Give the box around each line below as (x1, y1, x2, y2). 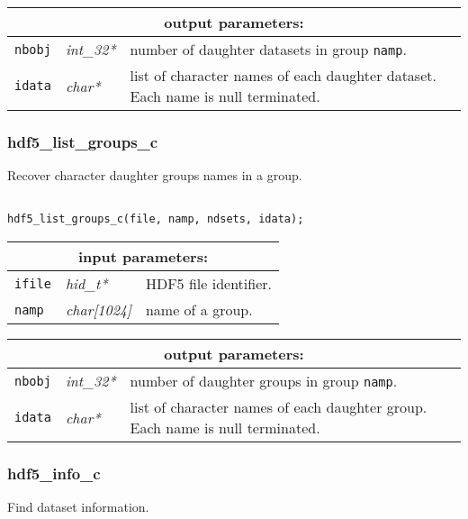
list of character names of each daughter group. (130, 396, 427, 418)
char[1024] (65, 299, 131, 321)
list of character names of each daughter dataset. (130, 65, 436, 86)
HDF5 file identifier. (145, 273, 272, 295)
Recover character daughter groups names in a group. (7, 166, 302, 185)
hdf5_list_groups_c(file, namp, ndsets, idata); (7, 213, 304, 226)
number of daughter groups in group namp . (130, 370, 398, 392)
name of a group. (145, 299, 253, 321)
